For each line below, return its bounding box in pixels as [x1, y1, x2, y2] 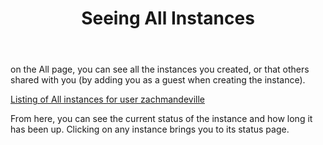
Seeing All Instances [81, 7, 255, 30]
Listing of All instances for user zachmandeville [10, 93, 206, 106]
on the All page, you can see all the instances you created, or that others [10, 63, 310, 76]
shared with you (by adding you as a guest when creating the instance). [10, 74, 306, 86]
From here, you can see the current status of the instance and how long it [10, 113, 313, 125]
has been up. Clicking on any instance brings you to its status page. [10, 123, 290, 136]
